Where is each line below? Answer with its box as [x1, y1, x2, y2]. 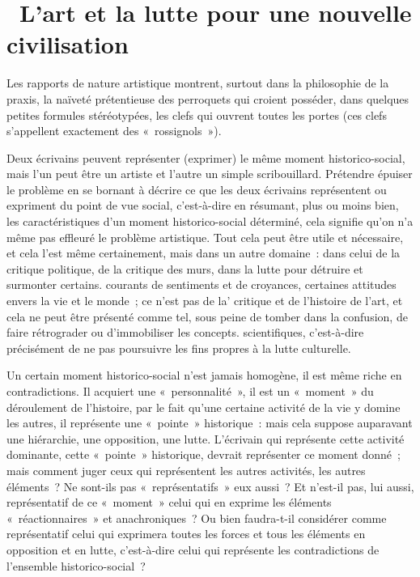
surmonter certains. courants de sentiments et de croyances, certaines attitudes [6, 276, 397, 293]
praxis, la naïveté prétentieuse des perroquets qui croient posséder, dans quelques [6, 90, 409, 107]
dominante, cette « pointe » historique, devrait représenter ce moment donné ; [6, 446, 401, 463]
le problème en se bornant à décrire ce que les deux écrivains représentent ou [6, 180, 387, 197]
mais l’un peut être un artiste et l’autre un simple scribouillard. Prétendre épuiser [6, 165, 413, 182]
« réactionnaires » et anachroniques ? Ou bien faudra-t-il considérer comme [6, 509, 387, 526]
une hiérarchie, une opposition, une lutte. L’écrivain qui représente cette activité [6, 430, 405, 447]
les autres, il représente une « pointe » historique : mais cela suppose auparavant [6, 414, 413, 431]
